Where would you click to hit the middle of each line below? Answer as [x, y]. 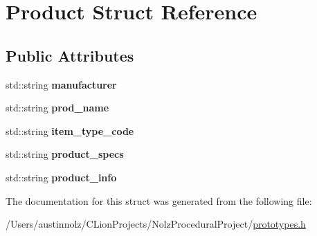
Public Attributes [70, 55]
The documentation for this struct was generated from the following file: [159, 200]
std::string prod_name [57, 108]
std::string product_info [61, 177]
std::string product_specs [65, 154]
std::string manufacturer [61, 84]
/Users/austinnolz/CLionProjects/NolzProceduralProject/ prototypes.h [156, 224]
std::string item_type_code [70, 130]
